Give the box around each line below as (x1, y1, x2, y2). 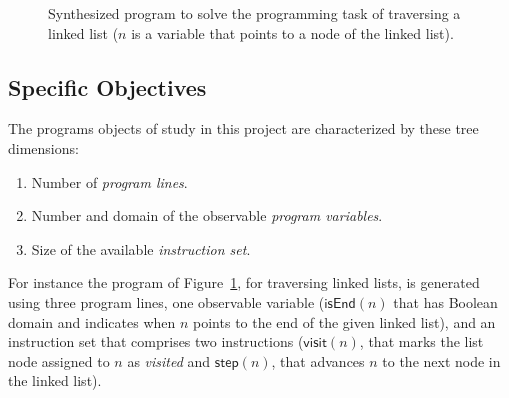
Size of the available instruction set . (31, 238, 251, 259)
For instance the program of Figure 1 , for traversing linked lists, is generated (8, 272, 480, 293)
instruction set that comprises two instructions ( (8, 331, 304, 352)
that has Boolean (393, 291, 498, 312)
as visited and (127, 350, 211, 371)
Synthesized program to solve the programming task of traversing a (48, 3, 461, 23)
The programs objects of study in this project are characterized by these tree (8, 118, 479, 139)
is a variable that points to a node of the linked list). (131, 22, 454, 43)
